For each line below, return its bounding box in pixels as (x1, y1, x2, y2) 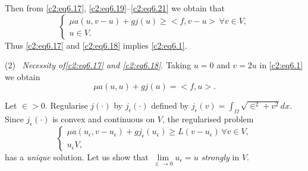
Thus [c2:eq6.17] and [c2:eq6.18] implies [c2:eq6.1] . (5, 39, 187, 51)
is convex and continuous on (52, 113, 155, 125)
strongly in (201, 150, 240, 163)
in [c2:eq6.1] (259, 59, 303, 71)
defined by (151, 99, 189, 112)
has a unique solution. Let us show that (5, 150, 149, 163)
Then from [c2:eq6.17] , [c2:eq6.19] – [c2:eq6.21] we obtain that (5, 2, 225, 14)
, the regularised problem (162, 113, 254, 125)
